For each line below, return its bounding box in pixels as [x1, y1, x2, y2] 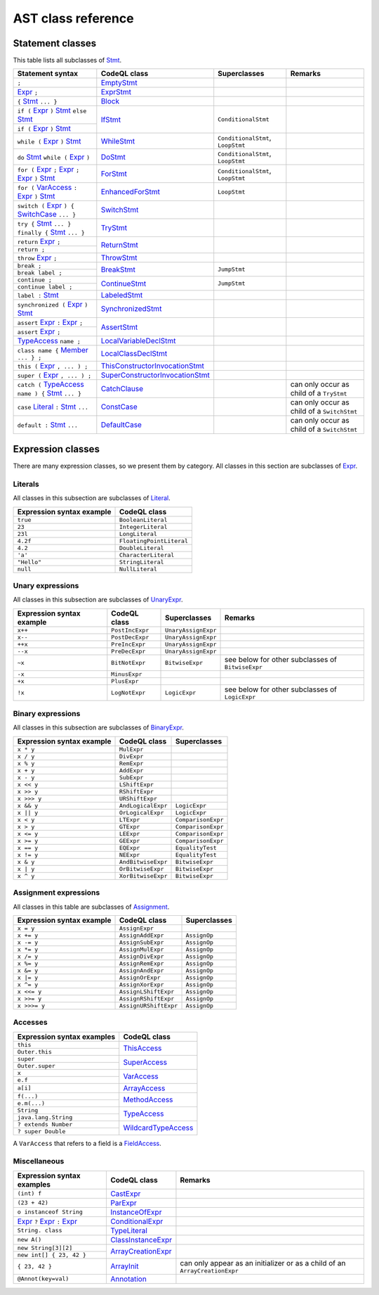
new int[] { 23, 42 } [17, 1251, 87, 1258]
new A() [17, 1236, 42, 1244]
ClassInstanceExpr [109, 1235, 172, 1244]
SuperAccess [123, 1057, 168, 1067]
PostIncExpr [111, 626, 149, 634]
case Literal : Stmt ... [17, 402, 89, 412]
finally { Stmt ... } [17, 227, 86, 237]
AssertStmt [100, 322, 138, 332]
